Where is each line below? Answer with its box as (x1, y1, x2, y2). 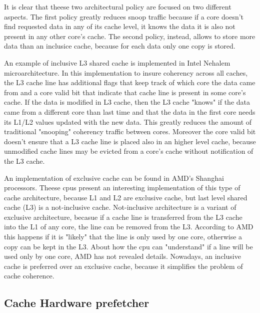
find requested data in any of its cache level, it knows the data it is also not (4, 21, 235, 32)
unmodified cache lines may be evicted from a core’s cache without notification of (4, 146, 253, 156)
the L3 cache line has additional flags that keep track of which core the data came (4, 77, 255, 88)
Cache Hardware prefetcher (4, 295, 149, 310)
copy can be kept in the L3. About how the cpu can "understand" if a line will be (4, 241, 253, 251)
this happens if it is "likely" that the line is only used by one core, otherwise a (4, 231, 242, 242)
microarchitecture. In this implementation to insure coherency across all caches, (4, 67, 248, 78)
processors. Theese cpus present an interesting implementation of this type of (4, 182, 240, 193)
